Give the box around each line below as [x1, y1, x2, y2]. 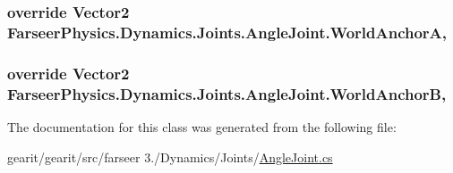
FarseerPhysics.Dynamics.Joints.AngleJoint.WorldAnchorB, [7, 82, 447, 104]
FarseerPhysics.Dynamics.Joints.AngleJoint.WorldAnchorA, [7, 21, 448, 43]
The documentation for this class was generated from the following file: [7, 117, 397, 136]
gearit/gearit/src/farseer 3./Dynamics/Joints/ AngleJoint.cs [7, 147, 333, 166]
